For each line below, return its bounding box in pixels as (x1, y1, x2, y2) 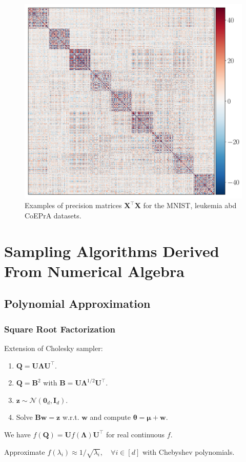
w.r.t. (62, 412, 79, 422)
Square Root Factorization (4, 322, 116, 335)
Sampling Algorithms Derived (4, 240, 219, 261)
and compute (90, 412, 131, 422)
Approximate (4, 446, 45, 457)
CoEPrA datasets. (25, 210, 81, 220)
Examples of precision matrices (25, 200, 122, 211)
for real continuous (106, 429, 165, 439)
